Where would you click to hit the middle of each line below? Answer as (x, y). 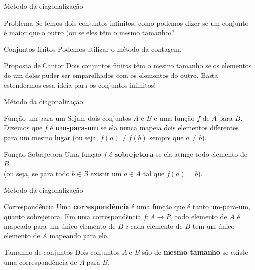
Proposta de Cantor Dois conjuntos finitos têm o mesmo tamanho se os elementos (128, 65)
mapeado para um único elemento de (60, 226)
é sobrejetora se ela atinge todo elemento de (178, 154)
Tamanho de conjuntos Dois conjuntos (62, 252)
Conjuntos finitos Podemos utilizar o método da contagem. (93, 49)
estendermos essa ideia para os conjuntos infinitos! (80, 85)
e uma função (174, 118)
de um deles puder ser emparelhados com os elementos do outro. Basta (111, 75)
